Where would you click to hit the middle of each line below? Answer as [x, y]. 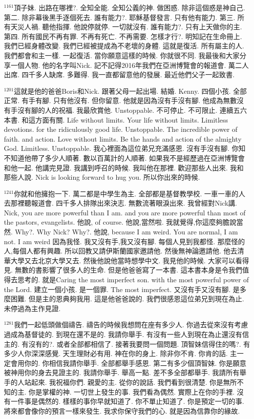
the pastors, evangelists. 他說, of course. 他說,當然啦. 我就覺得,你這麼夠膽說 [120, 222]
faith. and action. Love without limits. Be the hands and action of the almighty [123, 138]
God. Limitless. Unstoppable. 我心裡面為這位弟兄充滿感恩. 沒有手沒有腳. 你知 [125, 148]
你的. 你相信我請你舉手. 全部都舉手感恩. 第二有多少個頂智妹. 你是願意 [135, 363]
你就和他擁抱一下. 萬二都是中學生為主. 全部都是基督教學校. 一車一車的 [126, 193]
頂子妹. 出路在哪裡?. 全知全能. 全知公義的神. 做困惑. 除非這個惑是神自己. [129, 7]
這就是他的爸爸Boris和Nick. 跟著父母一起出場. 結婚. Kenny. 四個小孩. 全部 [130, 91]
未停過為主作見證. [32, 308]
